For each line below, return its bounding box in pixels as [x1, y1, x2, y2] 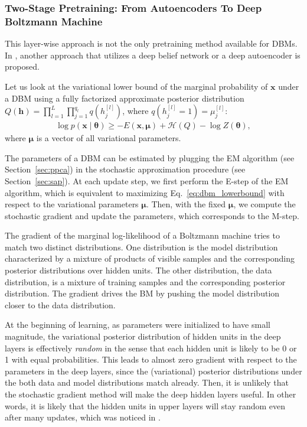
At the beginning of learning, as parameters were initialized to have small [5, 318, 270, 331]
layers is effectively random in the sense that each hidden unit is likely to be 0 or [5, 341, 297, 354]
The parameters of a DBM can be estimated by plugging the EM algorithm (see [5, 151, 295, 164]
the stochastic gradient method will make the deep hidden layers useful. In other [5, 388, 296, 400]
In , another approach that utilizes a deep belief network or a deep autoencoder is [5, 48, 301, 61]
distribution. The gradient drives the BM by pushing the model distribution [5, 287, 280, 299]
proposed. [5, 60, 40, 73]
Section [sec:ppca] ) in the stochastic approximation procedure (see [5, 163, 246, 175]
